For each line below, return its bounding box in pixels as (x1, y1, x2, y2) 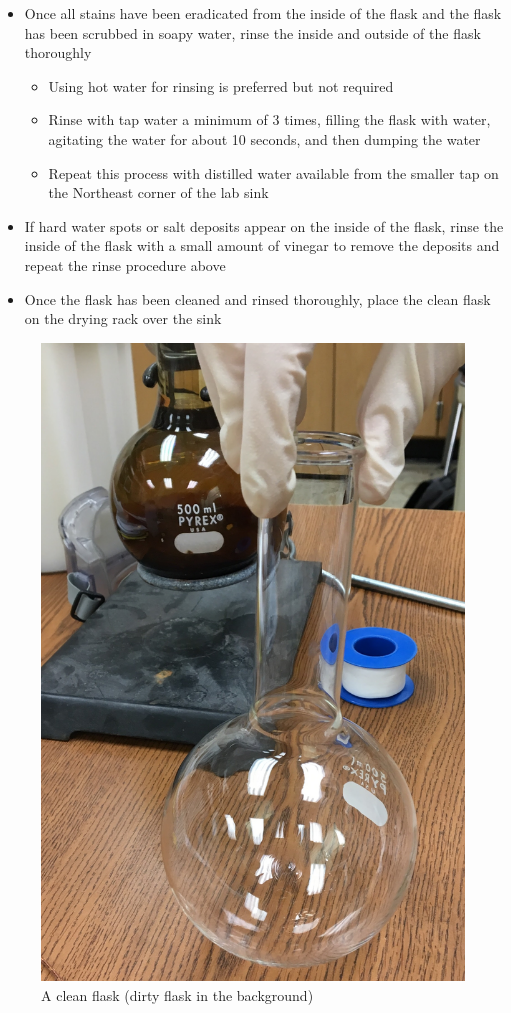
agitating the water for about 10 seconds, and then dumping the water (48, 128, 481, 149)
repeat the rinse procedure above (24, 254, 226, 275)
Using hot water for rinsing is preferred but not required (48, 75, 394, 96)
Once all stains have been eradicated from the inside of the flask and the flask (24, 3, 502, 23)
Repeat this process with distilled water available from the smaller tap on (48, 162, 499, 183)
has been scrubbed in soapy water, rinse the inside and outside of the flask (24, 22, 481, 43)
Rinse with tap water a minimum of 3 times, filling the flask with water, (48, 109, 491, 130)
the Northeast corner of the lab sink (48, 182, 269, 203)
